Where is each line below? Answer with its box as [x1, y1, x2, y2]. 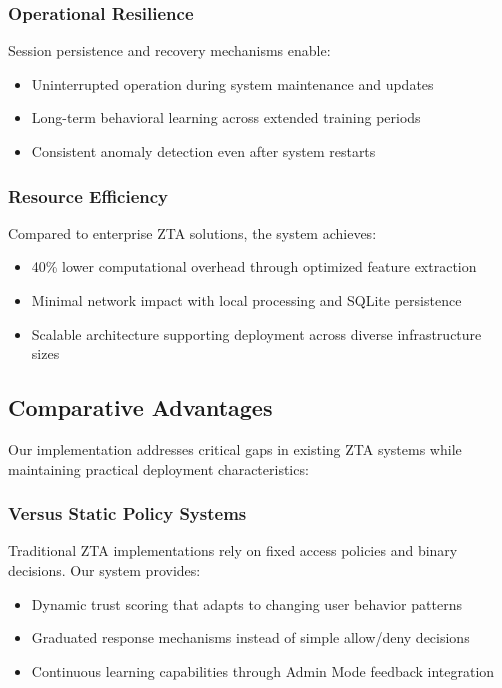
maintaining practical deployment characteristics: [8, 458, 309, 479]
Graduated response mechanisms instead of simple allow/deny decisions [31, 627, 470, 648]
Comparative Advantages [8, 392, 273, 423]
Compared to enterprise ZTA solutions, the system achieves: [8, 222, 377, 243]
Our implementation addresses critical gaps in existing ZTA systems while [8, 438, 462, 459]
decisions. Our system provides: [8, 559, 201, 580]
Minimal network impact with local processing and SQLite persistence [31, 290, 462, 310]
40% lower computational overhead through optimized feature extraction [31, 256, 477, 277]
